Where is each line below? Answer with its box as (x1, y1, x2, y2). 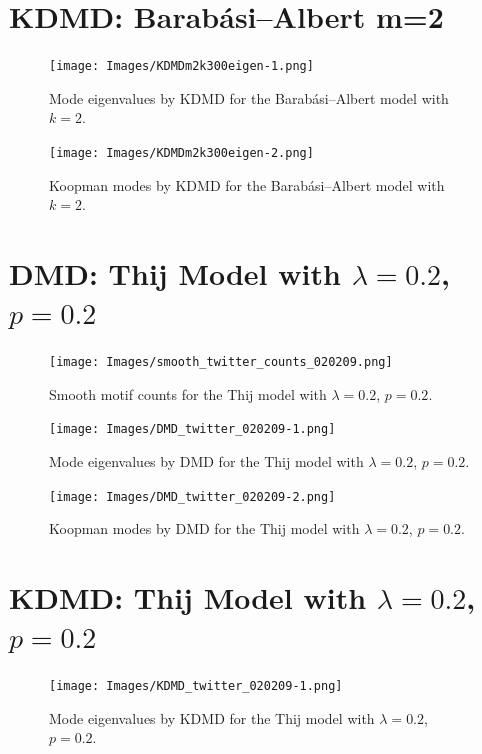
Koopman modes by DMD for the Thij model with (49, 518, 360, 539)
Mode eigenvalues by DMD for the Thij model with (49, 451, 364, 472)
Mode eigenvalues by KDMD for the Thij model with (49, 707, 375, 728)
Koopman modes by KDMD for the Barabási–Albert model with (49, 174, 445, 195)
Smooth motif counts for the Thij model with (49, 383, 327, 404)
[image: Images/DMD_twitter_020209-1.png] (49, 422, 336, 437)
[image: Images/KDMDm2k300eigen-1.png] (49, 59, 314, 74)
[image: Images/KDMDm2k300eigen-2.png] (49, 145, 314, 160)
